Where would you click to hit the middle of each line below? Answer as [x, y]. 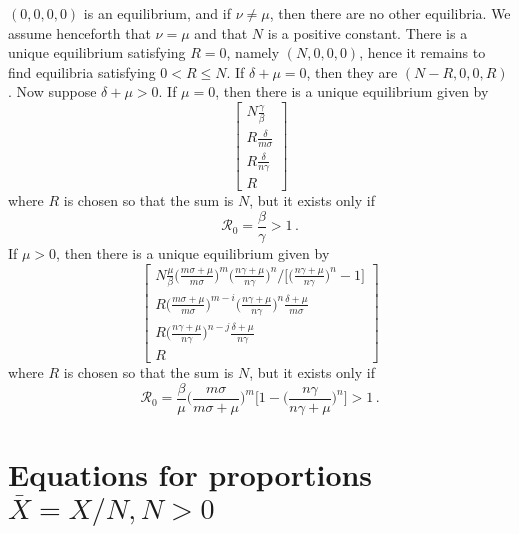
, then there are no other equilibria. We [390, 13]
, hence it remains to [422, 52]
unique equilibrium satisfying [97, 52]
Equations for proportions [190, 473]
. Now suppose [52, 91]
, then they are [352, 71]
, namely [253, 52]
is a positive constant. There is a [367, 32]
